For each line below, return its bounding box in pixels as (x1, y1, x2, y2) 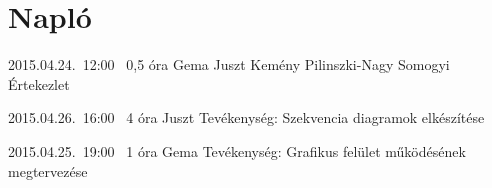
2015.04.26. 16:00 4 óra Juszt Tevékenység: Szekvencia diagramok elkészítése (8, 107, 485, 128)
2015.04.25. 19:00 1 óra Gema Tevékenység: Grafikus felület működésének (8, 140, 466, 161)
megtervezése (8, 160, 88, 181)
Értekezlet (8, 73, 70, 94)
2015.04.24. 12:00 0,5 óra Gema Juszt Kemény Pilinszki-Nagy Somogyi (8, 54, 450, 75)
